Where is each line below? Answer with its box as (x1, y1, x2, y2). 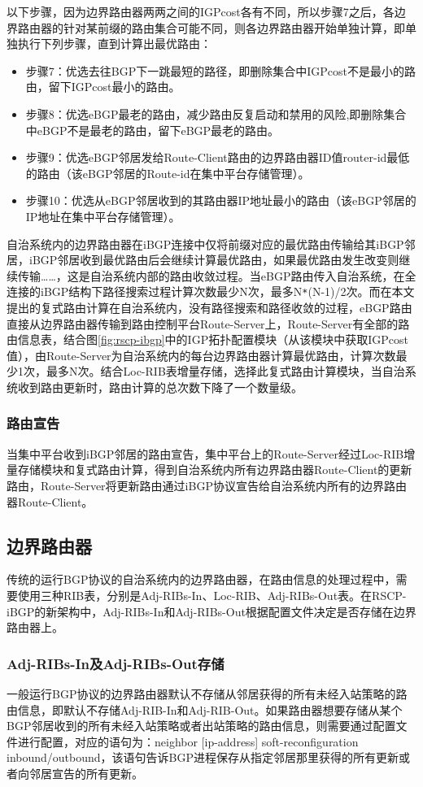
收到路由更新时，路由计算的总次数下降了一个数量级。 (17, 378, 303, 395)
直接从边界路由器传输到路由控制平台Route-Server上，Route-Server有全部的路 (7, 315, 410, 332)
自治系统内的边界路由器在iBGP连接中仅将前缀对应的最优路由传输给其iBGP (7, 235, 404, 252)
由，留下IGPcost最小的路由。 (25, 78, 181, 95)
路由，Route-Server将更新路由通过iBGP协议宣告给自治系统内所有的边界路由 (7, 476, 407, 494)
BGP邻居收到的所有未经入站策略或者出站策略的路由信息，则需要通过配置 (7, 717, 396, 734)
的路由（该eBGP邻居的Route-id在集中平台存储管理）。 (25, 164, 310, 181)
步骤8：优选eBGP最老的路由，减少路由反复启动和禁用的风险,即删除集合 (25, 105, 407, 122)
